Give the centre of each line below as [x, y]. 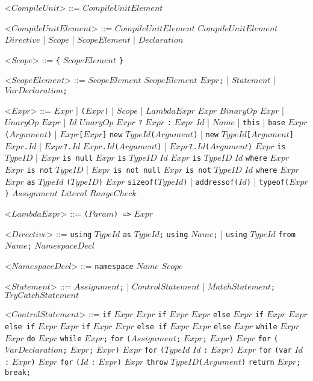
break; [18, 372]
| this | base [261, 122]
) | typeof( [268, 181]
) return [258, 362]
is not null [137, 171]
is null [78, 159]
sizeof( [143, 182]
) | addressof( [211, 181]
